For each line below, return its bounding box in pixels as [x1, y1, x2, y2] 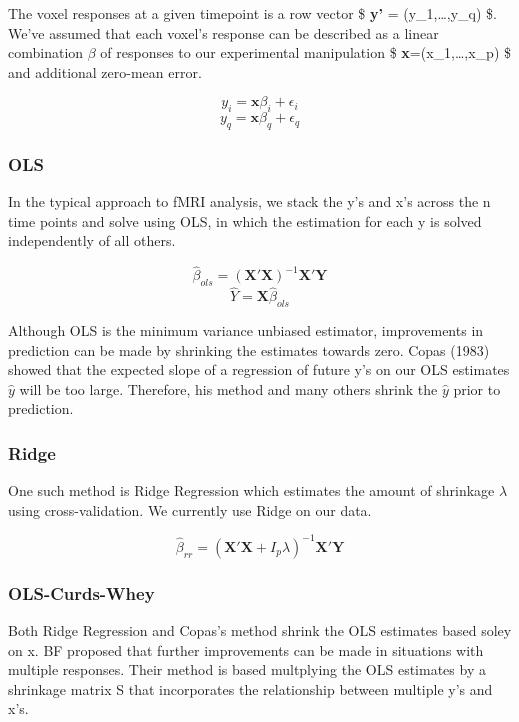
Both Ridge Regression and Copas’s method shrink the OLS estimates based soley [8, 620, 512, 641]
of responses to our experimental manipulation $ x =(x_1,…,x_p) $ [100, 42, 511, 63]
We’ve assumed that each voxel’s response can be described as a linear [8, 22, 439, 43]
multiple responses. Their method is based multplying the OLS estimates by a [8, 659, 486, 680]
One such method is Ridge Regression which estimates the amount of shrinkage [8, 480, 495, 501]
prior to [453, 378, 501, 399]
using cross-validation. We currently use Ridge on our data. [8, 499, 372, 520]
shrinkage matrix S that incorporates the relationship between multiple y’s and [8, 678, 493, 699]
